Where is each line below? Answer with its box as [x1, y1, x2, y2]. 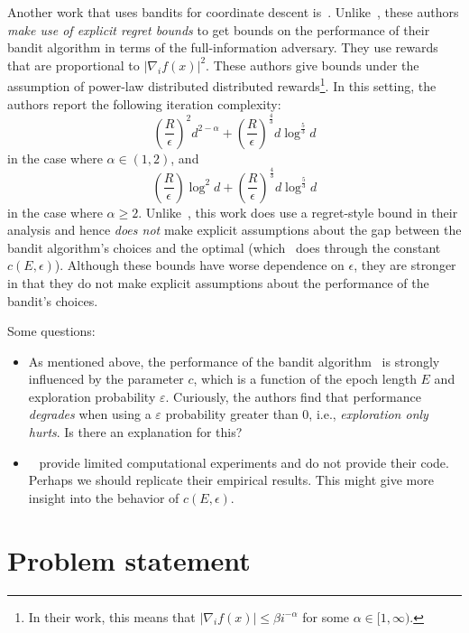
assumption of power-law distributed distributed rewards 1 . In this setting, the [7, 74, 437, 96]
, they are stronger [354, 256, 456, 275]
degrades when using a [28, 405, 152, 424]
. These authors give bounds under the [206, 55, 419, 74]
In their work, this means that [28, 607, 196, 626]
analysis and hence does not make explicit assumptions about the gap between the [7, 220, 462, 239]
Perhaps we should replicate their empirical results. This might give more [28, 470, 434, 489]
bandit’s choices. [7, 291, 98, 310]
